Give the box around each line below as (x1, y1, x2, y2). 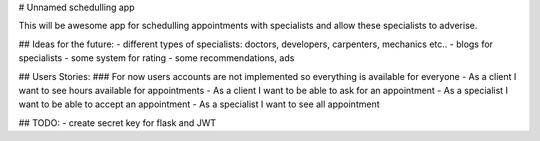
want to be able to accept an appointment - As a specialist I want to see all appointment (18, 98, 380, 110)
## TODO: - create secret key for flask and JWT (18, 116, 217, 129)
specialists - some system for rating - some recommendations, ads (18, 52, 295, 64)
